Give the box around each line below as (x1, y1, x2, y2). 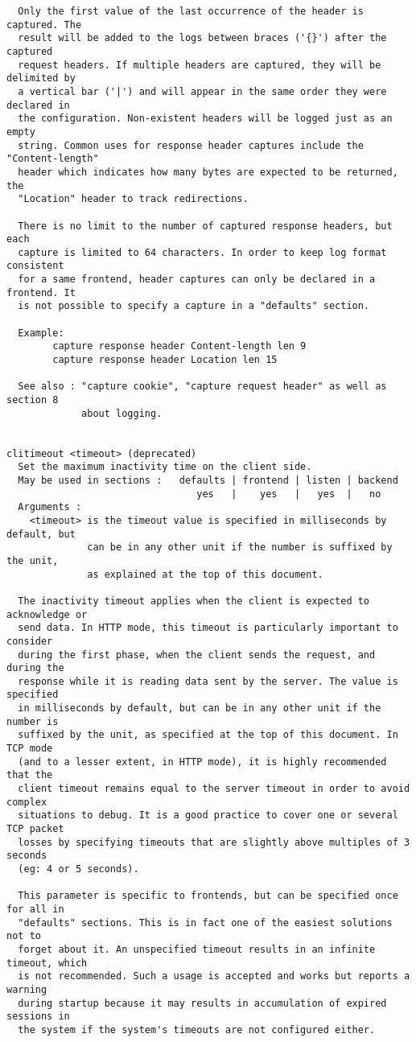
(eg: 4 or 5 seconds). (18, 863, 139, 875)
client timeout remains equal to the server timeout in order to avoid (18, 783, 410, 795)
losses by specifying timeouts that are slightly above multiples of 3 (18, 836, 410, 848)
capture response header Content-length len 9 (52, 340, 307, 352)
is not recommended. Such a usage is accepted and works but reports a (18, 970, 410, 982)
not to (6, 930, 41, 942)
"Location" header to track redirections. (18, 193, 249, 205)
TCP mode (6, 743, 53, 755)
